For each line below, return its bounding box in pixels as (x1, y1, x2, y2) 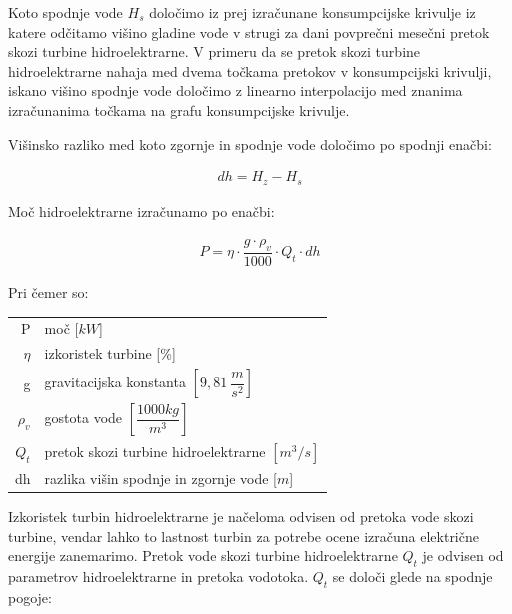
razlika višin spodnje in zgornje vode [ (44, 467, 278, 488)
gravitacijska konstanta (44, 371, 186, 392)
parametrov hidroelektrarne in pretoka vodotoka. (8, 565, 309, 586)
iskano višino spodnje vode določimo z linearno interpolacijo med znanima (8, 80, 463, 101)
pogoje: (8, 586, 52, 607)
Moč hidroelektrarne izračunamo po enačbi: (8, 200, 275, 221)
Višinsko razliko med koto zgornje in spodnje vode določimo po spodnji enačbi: (8, 133, 492, 154)
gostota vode (44, 407, 123, 428)
